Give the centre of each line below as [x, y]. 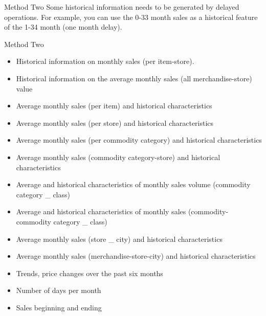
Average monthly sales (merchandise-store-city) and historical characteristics [136, 256]
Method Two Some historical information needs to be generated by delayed [122, 7]
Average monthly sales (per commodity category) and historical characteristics [139, 140]
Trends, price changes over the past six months [90, 273]
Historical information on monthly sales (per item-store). [105, 61]
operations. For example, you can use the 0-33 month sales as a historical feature [131, 17]
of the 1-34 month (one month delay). [63, 27]
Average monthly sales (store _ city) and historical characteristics [119, 239]
